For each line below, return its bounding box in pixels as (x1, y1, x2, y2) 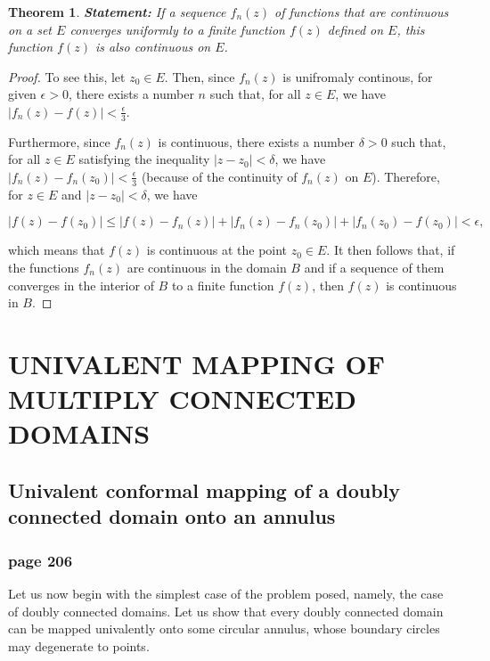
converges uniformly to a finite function (69, 20, 285, 38)
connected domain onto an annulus (8, 502, 336, 530)
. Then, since (164, 67, 235, 86)
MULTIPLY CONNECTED (8, 380, 356, 417)
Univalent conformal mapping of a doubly (8, 476, 400, 503)
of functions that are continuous (274, 3, 449, 20)
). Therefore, (372, 167, 440, 185)
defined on (327, 20, 384, 38)
